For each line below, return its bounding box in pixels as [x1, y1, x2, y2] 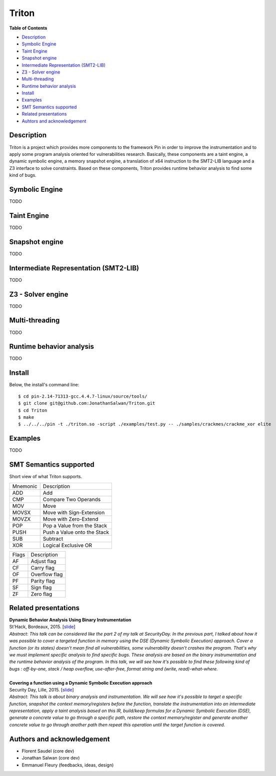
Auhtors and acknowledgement [21, 118, 86, 124]
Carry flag [30, 564, 55, 571]
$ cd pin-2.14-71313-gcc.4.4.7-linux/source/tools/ [18, 393, 147, 399]
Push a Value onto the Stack [42, 529, 109, 536]
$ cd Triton [18, 407, 47, 413]
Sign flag [30, 584, 52, 591]
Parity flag [30, 577, 55, 584]
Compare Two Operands [42, 496, 101, 503]
